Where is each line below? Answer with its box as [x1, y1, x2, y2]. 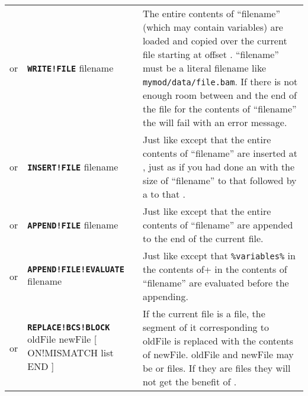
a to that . [142, 187, 185, 201]
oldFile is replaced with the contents [142, 334, 294, 347]
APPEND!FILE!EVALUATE [27, 264, 124, 274]
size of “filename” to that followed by [142, 173, 297, 187]
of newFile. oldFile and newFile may [142, 347, 294, 361]
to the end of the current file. [142, 231, 264, 245]
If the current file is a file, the [142, 307, 265, 320]
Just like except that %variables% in [142, 249, 296, 262]
